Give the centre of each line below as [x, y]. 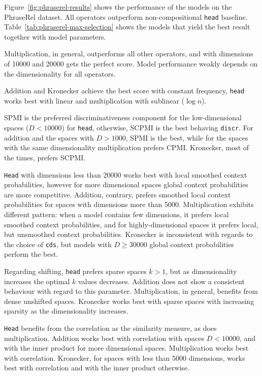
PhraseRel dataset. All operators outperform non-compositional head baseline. [126, 16]
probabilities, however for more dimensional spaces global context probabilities [126, 184]
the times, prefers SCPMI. [45, 157]
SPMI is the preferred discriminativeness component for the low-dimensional [123, 117]
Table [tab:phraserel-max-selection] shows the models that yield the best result [127, 27]
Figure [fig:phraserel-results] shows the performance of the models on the [118, 7]
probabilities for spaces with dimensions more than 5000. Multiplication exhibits [129, 204]
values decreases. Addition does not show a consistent [161, 281]
